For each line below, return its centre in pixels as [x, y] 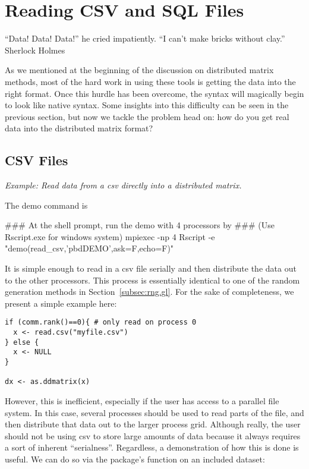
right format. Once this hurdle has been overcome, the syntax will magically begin [154, 93]
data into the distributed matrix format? [79, 128]
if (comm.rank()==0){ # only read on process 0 [101, 322]
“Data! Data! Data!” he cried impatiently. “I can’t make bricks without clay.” [145, 38]
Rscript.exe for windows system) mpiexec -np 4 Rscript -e [110, 236]
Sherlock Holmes [35, 50]
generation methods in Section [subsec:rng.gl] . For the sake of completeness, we [149, 292]
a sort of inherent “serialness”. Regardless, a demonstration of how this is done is [152, 447]
